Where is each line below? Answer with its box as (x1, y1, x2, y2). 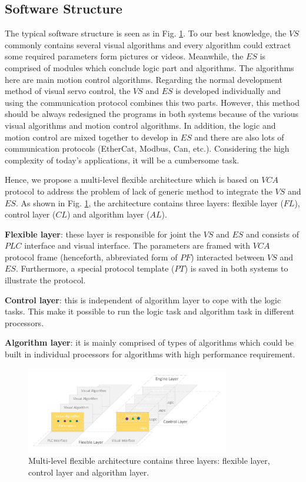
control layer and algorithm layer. (28, 466, 149, 478)
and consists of (245, 227, 300, 240)
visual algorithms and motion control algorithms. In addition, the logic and (5, 119, 276, 131)
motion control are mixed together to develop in (5, 130, 178, 143)
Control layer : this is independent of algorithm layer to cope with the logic (5, 293, 281, 306)
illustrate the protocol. (5, 274, 86, 286)
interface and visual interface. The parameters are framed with (24, 239, 251, 252)
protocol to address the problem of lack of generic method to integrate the (5, 185, 272, 197)
